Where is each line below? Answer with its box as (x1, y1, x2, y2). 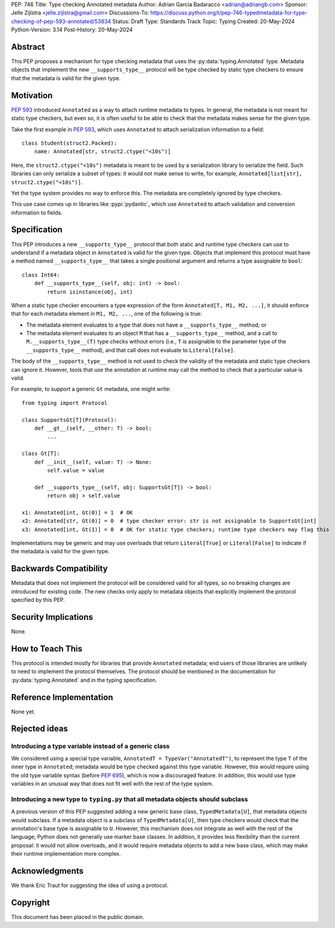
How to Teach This (11, 644, 82, 654)
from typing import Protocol (22, 400, 108, 406)
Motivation (11, 90, 53, 101)
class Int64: (22, 271, 60, 278)
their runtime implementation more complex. (11, 850, 121, 857)
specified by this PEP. (11, 597, 66, 604)
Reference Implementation (11, 692, 114, 702)
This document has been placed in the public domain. (11, 913, 144, 920)
